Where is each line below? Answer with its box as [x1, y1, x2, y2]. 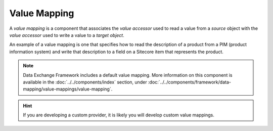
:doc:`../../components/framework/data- [148, 79, 231, 85]
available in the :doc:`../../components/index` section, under [23, 79, 147, 85]
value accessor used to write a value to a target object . [9, 32, 124, 38]
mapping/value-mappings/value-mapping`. [23, 86, 113, 92]
